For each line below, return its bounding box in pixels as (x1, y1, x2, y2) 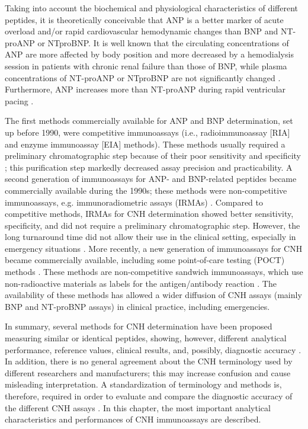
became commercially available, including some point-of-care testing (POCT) (5, 254, 285, 266)
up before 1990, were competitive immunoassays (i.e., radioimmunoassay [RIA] (5, 126, 290, 138)
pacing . (5, 94, 34, 107)
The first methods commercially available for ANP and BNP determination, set (5, 114, 293, 127)
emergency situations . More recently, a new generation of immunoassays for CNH (5, 242, 303, 254)
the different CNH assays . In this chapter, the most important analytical (5, 401, 271, 414)
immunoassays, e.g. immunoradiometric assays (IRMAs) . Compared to (5, 196, 263, 208)
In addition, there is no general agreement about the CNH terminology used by (5, 355, 293, 367)
